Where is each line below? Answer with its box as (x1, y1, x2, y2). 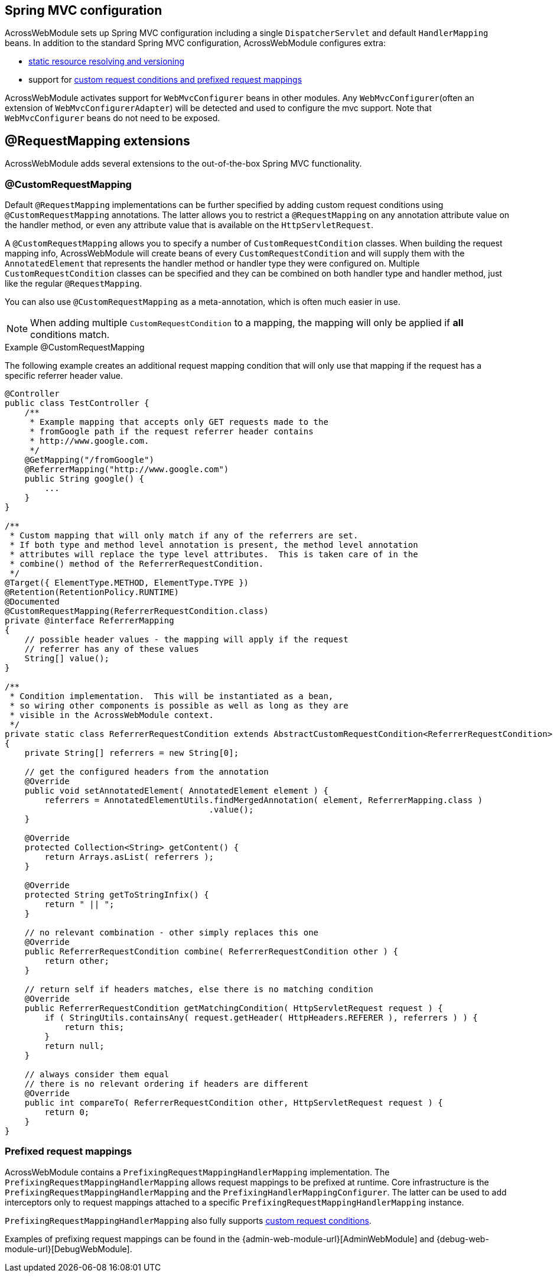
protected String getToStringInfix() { (24, 890, 209, 900)
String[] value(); (24, 654, 110, 664)
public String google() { (24, 474, 145, 484)
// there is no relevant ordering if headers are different (24, 1079, 309, 1089)
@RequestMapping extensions (5, 133, 190, 148)
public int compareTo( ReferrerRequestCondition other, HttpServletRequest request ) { (24, 1098, 443, 1108)
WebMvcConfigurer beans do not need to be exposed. (5, 113, 220, 124)
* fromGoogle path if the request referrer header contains (30, 427, 314, 437)
